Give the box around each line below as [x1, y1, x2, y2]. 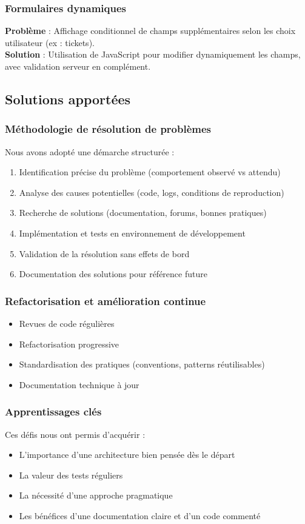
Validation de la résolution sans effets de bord [19, 247, 190, 260]
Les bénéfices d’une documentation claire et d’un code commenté [19, 509, 261, 522]
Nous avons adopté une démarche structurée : [5, 145, 175, 158]
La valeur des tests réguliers [19, 468, 123, 481]
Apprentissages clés [5, 404, 102, 419]
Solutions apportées [5, 89, 131, 108]
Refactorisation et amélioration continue [5, 293, 206, 308]
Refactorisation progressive [19, 337, 119, 350]
